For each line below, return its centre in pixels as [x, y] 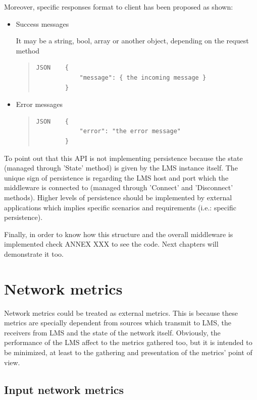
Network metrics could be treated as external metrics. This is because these [121, 312]
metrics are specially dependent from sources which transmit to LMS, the [118, 323]
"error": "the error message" [130, 131]
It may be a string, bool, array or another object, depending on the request [132, 41]
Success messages [42, 23]
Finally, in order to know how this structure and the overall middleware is [119, 234]
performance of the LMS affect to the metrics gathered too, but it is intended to [128, 342]
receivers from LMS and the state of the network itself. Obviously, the [112, 332]
